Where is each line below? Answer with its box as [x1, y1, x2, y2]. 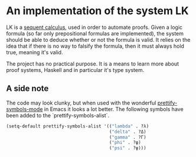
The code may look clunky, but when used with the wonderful [6, 99, 156, 106]
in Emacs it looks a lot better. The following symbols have [44, 105, 184, 113]
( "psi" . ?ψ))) [109, 145, 146, 151]
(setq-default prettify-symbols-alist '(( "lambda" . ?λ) [6, 123, 149, 129]
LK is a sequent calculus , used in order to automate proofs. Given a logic [6, 24, 183, 31]
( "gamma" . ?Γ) [109, 134, 146, 140]
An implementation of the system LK [6, 4, 189, 18]
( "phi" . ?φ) [109, 140, 142, 146]
